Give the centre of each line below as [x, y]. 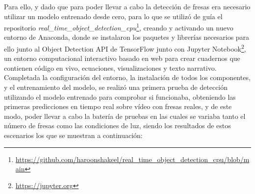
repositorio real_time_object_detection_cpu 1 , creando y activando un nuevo [119, 27]
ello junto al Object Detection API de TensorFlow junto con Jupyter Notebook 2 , [125, 48]
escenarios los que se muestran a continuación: [73, 135]
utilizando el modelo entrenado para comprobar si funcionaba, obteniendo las [120, 97]
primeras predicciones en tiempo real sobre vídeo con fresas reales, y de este [118, 106]
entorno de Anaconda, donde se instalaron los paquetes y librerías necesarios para [127, 37]
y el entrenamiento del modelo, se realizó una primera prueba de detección [116, 87]
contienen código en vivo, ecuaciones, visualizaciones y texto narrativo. [110, 68]
